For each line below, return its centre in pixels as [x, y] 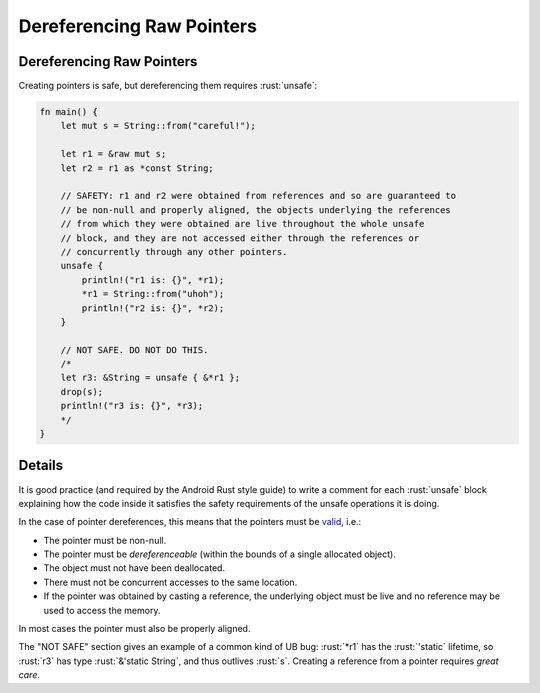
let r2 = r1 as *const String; [137, 168]
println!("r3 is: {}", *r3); [132, 406]
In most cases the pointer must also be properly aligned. [134, 629]
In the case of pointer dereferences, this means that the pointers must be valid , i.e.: [190, 522]
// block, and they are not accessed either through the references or [240, 238]
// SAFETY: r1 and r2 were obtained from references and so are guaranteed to [258, 196]
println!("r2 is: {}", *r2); [153, 308]
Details [41, 465]
